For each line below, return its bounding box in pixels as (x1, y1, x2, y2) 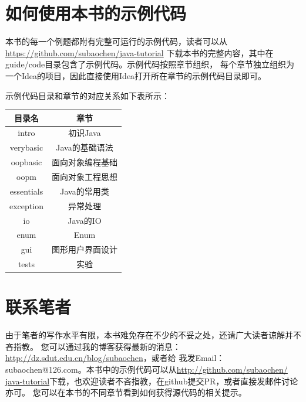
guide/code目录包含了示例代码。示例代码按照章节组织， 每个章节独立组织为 (5, 58, 294, 70)
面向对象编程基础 (51, 156, 117, 168)
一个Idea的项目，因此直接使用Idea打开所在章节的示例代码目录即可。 (5, 69, 267, 81)
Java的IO (68, 214, 102, 226)
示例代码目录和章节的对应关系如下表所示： (5, 89, 170, 101)
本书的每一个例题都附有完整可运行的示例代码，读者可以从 (5, 35, 227, 47)
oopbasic (11, 156, 42, 168)
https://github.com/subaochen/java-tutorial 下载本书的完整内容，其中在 (5, 46, 274, 59)
